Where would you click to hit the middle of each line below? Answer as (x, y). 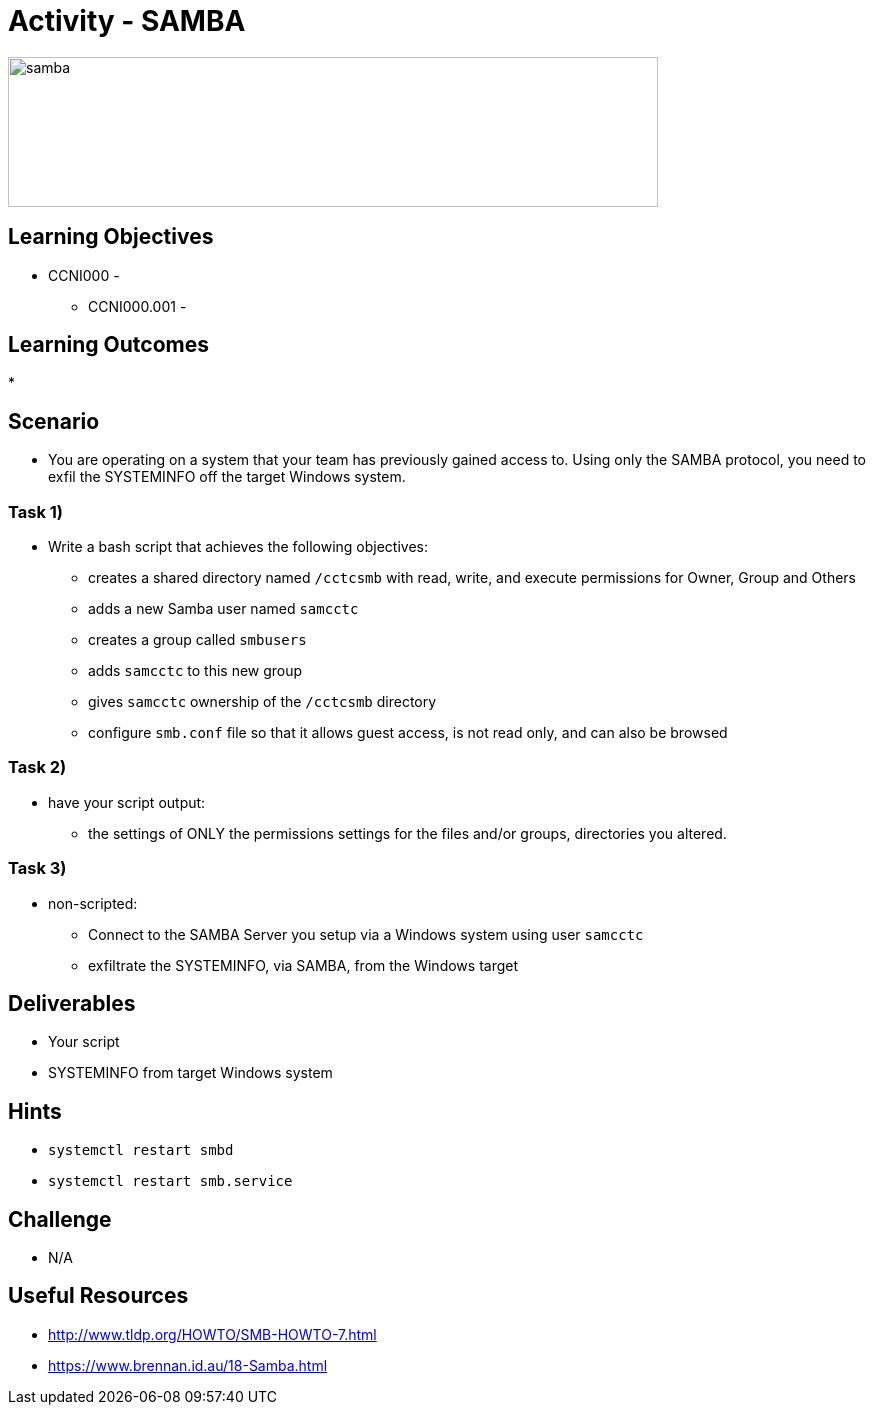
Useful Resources (98, 1296)
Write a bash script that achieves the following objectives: (238, 547)
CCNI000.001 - (137, 306)
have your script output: (127, 802)
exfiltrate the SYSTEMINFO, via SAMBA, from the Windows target (303, 965)
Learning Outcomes (108, 345)
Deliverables (72, 1003)
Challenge (60, 1219)
